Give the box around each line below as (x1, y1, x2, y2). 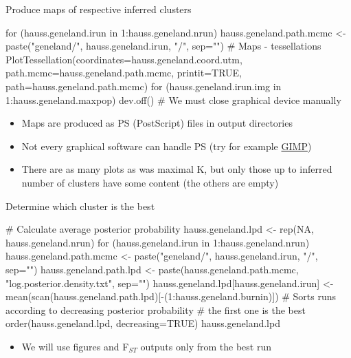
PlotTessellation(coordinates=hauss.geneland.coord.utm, (5, 52, 242, 66)
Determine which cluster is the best (5, 198, 155, 213)
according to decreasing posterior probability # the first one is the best (5, 302, 306, 317)
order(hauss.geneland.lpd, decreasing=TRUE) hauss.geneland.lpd (5, 316, 280, 330)
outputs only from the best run (140, 339, 271, 353)
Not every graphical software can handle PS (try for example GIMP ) (21, 138, 312, 153)
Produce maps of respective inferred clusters (5, 2, 192, 16)
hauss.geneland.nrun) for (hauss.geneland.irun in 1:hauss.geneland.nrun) (5, 235, 310, 249)
